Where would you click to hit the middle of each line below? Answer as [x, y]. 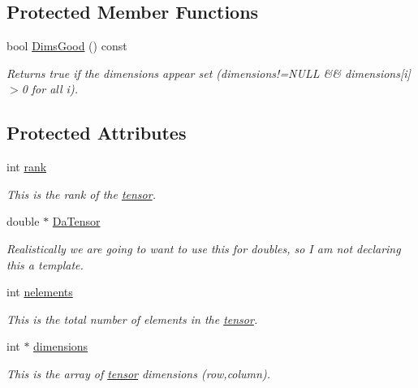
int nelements [40, 292]
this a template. [45, 264]
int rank [27, 167]
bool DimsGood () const [67, 46]
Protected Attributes [97, 133]
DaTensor [76, 221]
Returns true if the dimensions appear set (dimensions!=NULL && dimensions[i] [209, 73]
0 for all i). [50, 89]
